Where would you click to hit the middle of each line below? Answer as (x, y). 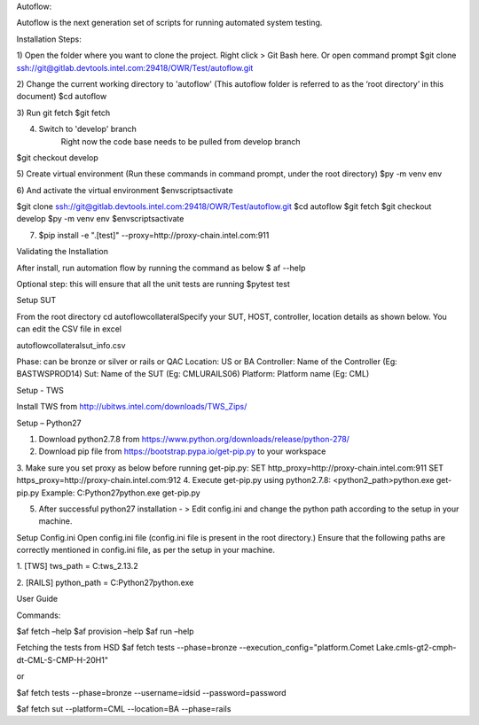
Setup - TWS (40, 390)
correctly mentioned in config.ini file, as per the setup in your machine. (145, 550)
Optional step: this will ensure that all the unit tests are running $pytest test (153, 285)
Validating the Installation (62, 252)
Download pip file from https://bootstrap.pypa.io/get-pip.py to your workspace (182, 451)
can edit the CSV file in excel (69, 329)
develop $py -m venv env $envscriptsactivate (100, 219)
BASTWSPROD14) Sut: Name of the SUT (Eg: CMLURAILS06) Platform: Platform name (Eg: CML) (193, 374)
